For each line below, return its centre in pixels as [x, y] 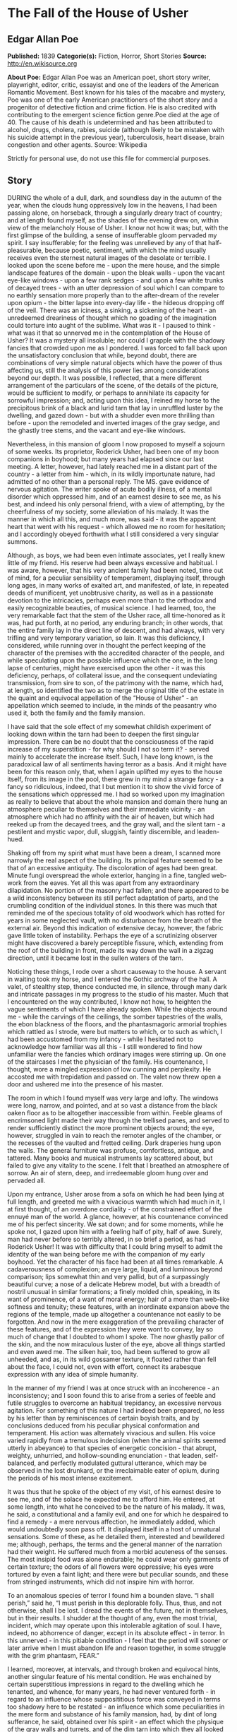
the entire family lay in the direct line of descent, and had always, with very [116, 630]
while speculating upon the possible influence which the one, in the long [112, 660]
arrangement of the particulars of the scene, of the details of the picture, [113, 385]
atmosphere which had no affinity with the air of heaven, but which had [111, 817]
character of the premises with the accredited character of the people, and [116, 653]
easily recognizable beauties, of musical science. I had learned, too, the [112, 607]
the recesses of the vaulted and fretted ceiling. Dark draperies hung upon [114, 1143]
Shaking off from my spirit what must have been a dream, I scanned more [114, 853]
